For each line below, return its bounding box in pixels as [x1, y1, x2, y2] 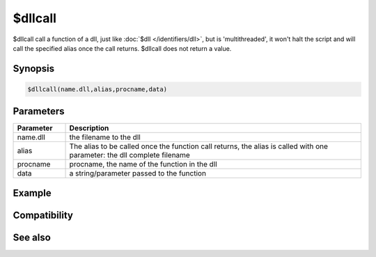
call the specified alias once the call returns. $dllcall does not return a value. [13, 44, 232, 52]
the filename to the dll [69, 132, 141, 142]
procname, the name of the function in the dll [69, 159, 217, 169]
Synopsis [13, 63, 55, 75]
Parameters [13, 105, 65, 118]
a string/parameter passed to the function [69, 169, 207, 178]
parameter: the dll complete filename [69, 150, 191, 160]
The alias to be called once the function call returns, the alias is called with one [69, 141, 329, 151]
